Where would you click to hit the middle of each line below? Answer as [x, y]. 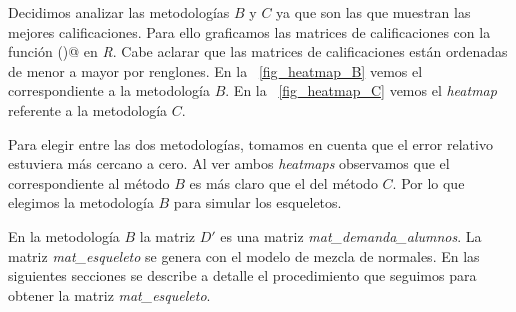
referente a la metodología [88, 109]
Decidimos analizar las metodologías [119, 12]
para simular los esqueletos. [257, 202]
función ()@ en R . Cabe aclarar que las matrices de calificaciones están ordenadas [258, 51]
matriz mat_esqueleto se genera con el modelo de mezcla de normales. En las [244, 255]
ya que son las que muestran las [373, 12]
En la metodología [64, 235]
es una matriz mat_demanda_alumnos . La [351, 235]
